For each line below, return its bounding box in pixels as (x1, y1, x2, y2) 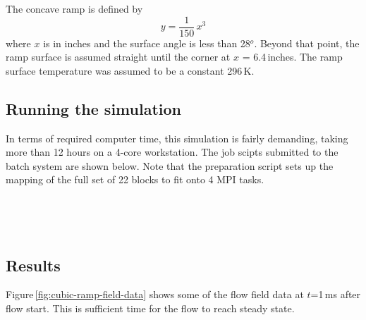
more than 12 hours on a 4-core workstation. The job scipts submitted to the (6, 144, 338, 159)
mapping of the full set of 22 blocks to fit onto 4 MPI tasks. (6, 172, 264, 187)
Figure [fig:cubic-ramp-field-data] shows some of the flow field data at (6, 287, 304, 302)
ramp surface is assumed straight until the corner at (6, 49, 231, 64)
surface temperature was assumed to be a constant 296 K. (6, 63, 255, 78)
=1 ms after (310, 287, 361, 302)
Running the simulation (6, 97, 181, 119)
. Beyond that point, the (254, 35, 360, 50)
